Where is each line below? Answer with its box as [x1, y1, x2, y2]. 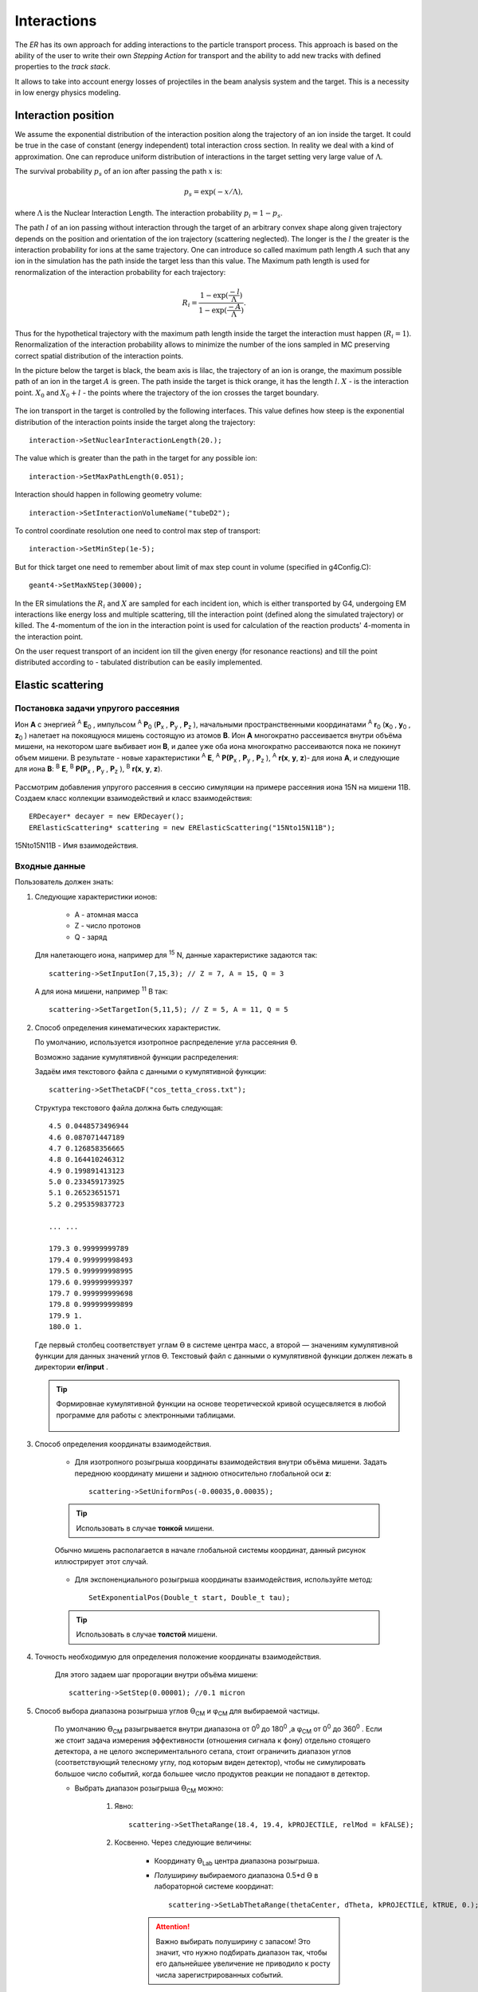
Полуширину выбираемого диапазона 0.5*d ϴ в [154, 1871, 319, 1880]
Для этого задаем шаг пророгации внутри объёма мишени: [54, 1669, 258, 1679]
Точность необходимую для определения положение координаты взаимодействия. [34, 1652, 322, 1661]
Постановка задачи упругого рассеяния [14, 703, 180, 714]
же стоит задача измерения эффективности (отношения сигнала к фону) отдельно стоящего [54, 1735, 370, 1745]
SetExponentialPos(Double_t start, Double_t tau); [88, 1594, 291, 1602]
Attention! [155, 1922, 190, 1931]
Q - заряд [74, 932, 108, 942]
